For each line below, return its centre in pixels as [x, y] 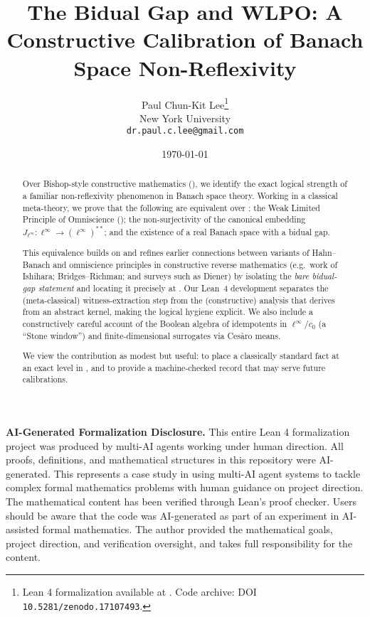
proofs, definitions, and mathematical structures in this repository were [161, 460]
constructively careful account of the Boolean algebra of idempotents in [155, 323]
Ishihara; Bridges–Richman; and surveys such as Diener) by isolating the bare [166, 276]
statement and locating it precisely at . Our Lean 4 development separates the [183, 288]
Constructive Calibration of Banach [185, 39]
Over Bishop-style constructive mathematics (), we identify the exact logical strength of [185, 184]
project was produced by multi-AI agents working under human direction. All [175, 445]
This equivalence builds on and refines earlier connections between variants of [166, 252]
